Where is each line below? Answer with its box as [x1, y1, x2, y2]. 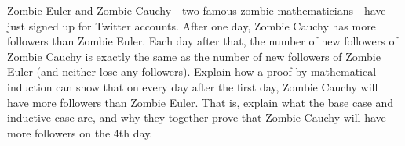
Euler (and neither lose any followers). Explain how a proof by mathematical [7, 63, 377, 80]
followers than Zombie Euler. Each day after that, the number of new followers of [7, 33, 398, 49]
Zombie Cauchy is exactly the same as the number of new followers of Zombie [7, 48, 381, 64]
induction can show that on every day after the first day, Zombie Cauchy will [7, 78, 378, 94]
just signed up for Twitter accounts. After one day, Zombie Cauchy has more [7, 17, 376, 34]
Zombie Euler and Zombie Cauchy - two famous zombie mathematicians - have [7, 2, 386, 18]
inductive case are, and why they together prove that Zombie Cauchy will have [7, 109, 386, 126]
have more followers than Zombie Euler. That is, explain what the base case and [7, 94, 394, 110]
